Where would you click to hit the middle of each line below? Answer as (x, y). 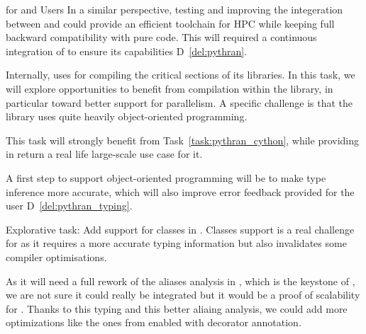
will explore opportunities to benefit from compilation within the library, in (170, 88)
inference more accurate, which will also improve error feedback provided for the (180, 191)
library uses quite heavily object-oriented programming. (127, 116)
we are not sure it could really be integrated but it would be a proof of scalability (183, 295)
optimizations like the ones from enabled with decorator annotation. (154, 322)
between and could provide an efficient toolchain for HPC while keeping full (170, 23)
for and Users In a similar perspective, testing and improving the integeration (174, 9)
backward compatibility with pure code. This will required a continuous (161, 37)
